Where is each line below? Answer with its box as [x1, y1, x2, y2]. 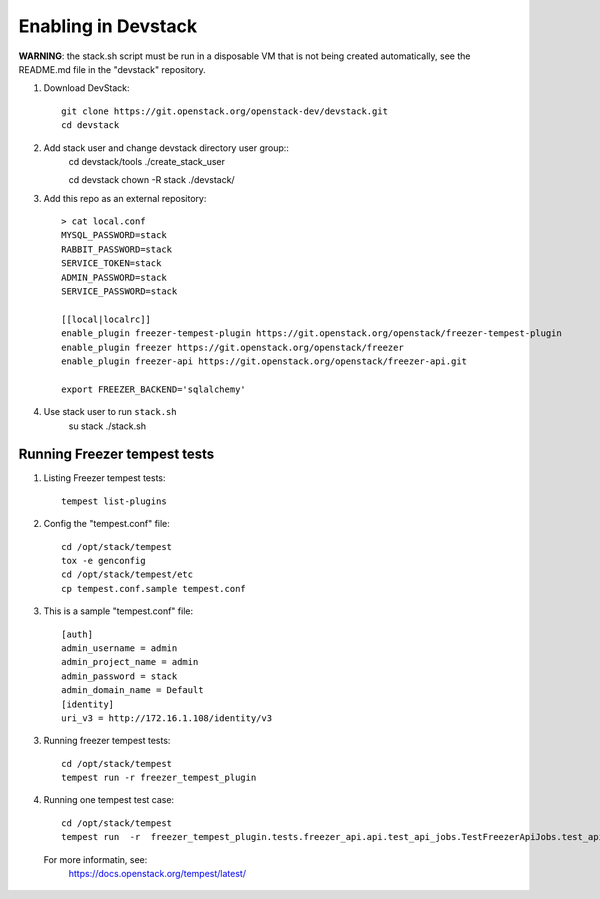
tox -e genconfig [61, 555, 146, 566]
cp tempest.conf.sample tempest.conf [61, 583, 247, 594]
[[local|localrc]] [61, 313, 152, 325]
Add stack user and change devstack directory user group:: [43, 141, 290, 154]
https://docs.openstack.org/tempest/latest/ [68, 868, 247, 880]
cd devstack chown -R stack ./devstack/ [68, 174, 235, 186]
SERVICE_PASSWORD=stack [61, 286, 178, 297]
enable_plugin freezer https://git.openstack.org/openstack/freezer [61, 341, 404, 353]
